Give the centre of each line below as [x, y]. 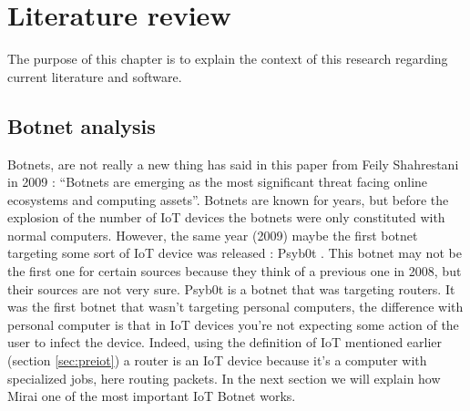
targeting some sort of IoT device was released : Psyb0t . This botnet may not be [235, 253]
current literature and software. [95, 76]
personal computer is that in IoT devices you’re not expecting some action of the [233, 324]
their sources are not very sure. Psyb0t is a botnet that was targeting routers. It [231, 288]
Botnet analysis [82, 125]
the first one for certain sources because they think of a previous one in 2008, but [235, 271]
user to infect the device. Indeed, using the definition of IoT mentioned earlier [225, 342]
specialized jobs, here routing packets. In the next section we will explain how [224, 378]
